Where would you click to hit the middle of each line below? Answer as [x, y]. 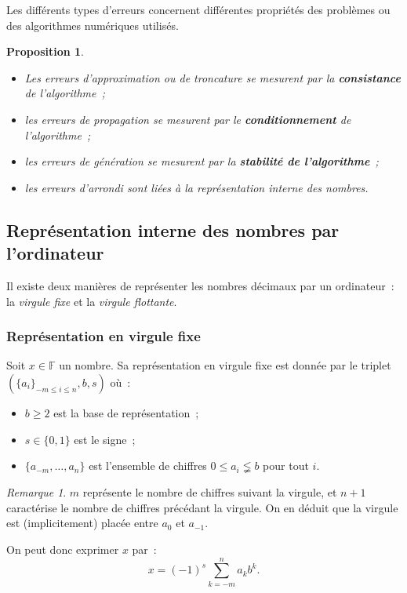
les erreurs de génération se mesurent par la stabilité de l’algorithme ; [202, 161]
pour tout [286, 466]
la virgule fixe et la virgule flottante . [92, 301]
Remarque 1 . [36, 492]
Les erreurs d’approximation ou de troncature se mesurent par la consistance [213, 77]
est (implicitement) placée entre [82, 523]
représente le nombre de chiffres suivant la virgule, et [210, 492]
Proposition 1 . [45, 51]
